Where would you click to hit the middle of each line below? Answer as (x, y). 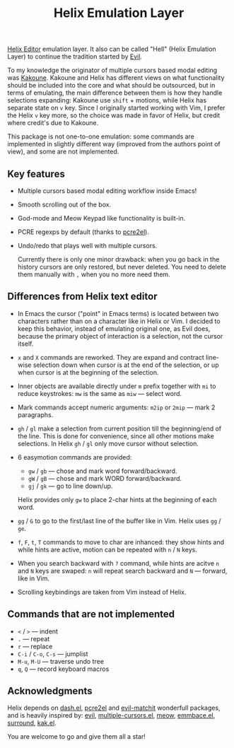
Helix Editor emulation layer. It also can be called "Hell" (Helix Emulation (112, 49)
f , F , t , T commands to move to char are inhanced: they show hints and (121, 542)
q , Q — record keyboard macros (63, 669)
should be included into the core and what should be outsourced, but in (111, 86)
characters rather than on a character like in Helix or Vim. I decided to (119, 321)
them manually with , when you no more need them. (94, 274)
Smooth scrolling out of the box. (64, 204)
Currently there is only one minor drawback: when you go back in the (118, 259)
